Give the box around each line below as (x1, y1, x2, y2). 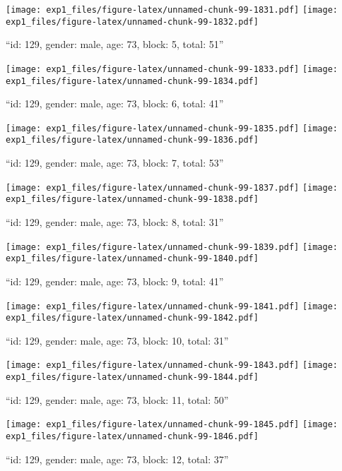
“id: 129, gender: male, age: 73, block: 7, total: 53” (6, 155, 224, 170)
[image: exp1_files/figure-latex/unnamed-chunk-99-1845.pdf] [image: (6, 419, 338, 430)
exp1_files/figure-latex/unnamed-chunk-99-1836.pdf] (6, 135, 259, 145)
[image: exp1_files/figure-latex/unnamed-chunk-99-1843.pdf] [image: (6, 360, 338, 371)
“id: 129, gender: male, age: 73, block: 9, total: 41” (6, 273, 224, 288)
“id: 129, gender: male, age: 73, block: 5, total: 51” (6, 37, 224, 52)
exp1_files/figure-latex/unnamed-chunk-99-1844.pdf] (6, 372, 259, 383)
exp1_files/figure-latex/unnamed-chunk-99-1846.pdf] (6, 431, 259, 441)
